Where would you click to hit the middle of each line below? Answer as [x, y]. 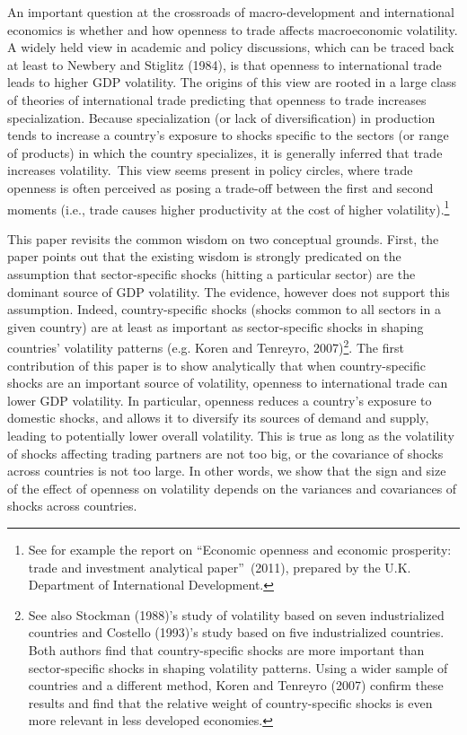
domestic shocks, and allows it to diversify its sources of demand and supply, [218, 418]
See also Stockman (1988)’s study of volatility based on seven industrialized [236, 614]
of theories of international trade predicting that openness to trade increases [217, 99]
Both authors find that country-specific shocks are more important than [226, 649]
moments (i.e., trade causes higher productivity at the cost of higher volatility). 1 [229, 207]
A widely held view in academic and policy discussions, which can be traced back [231, 47]
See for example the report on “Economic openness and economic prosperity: [240, 549]
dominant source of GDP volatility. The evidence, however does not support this [229, 291]
